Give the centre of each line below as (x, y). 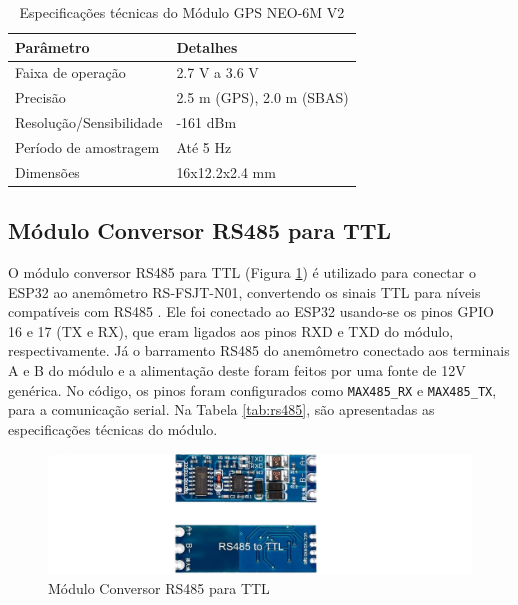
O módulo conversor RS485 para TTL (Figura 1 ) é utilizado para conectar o (242, 272)
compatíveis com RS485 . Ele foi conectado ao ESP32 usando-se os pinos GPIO (251, 311)
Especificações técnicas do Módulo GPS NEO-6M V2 (182, 12)
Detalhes (207, 46)
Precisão (40, 97)
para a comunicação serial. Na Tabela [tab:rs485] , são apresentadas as (221, 409)
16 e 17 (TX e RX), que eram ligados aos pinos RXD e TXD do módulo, (231, 330)
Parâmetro (52, 46)
